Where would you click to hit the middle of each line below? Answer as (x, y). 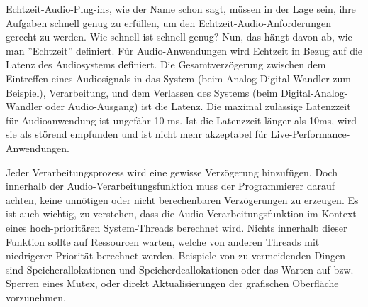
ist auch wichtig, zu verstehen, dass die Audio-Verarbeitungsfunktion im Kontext (181, 214)
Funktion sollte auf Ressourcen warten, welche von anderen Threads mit (163, 241)
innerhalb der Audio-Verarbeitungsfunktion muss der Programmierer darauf (171, 186)
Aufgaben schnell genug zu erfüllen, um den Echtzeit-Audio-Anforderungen (168, 22)
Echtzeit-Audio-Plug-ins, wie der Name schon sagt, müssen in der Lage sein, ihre (181, 9)
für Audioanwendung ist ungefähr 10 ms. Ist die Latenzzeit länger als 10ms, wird (182, 120)
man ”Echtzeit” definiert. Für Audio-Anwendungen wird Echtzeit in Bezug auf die (184, 50)
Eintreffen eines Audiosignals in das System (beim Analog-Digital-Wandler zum (178, 78)
